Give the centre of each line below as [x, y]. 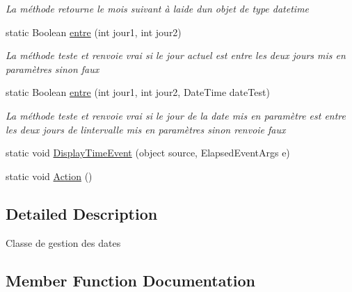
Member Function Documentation [131, 280]
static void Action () [49, 176]
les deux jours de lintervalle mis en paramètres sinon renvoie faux [146, 129]
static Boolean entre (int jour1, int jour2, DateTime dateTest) [138, 92]
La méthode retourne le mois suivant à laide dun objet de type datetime [158, 8]
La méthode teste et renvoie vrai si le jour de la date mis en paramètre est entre [176, 115]
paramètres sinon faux [53, 68]
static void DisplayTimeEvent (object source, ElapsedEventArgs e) [148, 153]
